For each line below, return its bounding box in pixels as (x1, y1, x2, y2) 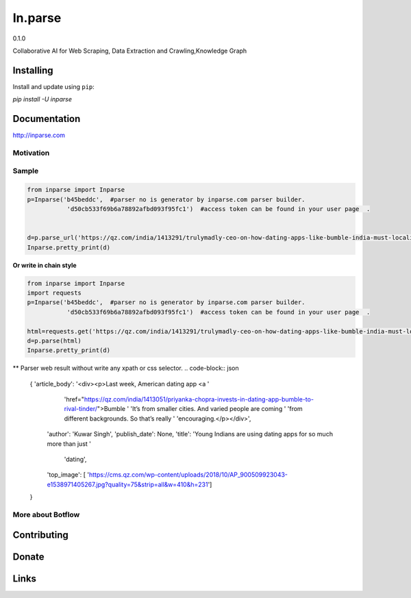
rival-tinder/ (64, 405, 98, 413)
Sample (12, 166, 39, 176)
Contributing (12, 529, 68, 540)
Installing (12, 64, 54, 76)
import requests (27, 288, 82, 297)
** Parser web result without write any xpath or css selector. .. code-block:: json (12, 364, 239, 373)
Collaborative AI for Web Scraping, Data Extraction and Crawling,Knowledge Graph (12, 47, 247, 55)
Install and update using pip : (12, 82, 95, 90)
